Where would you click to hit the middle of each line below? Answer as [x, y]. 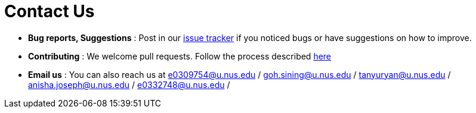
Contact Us [50, 11]
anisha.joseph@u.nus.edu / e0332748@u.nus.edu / [129, 84]
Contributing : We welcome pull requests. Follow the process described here [180, 56]
